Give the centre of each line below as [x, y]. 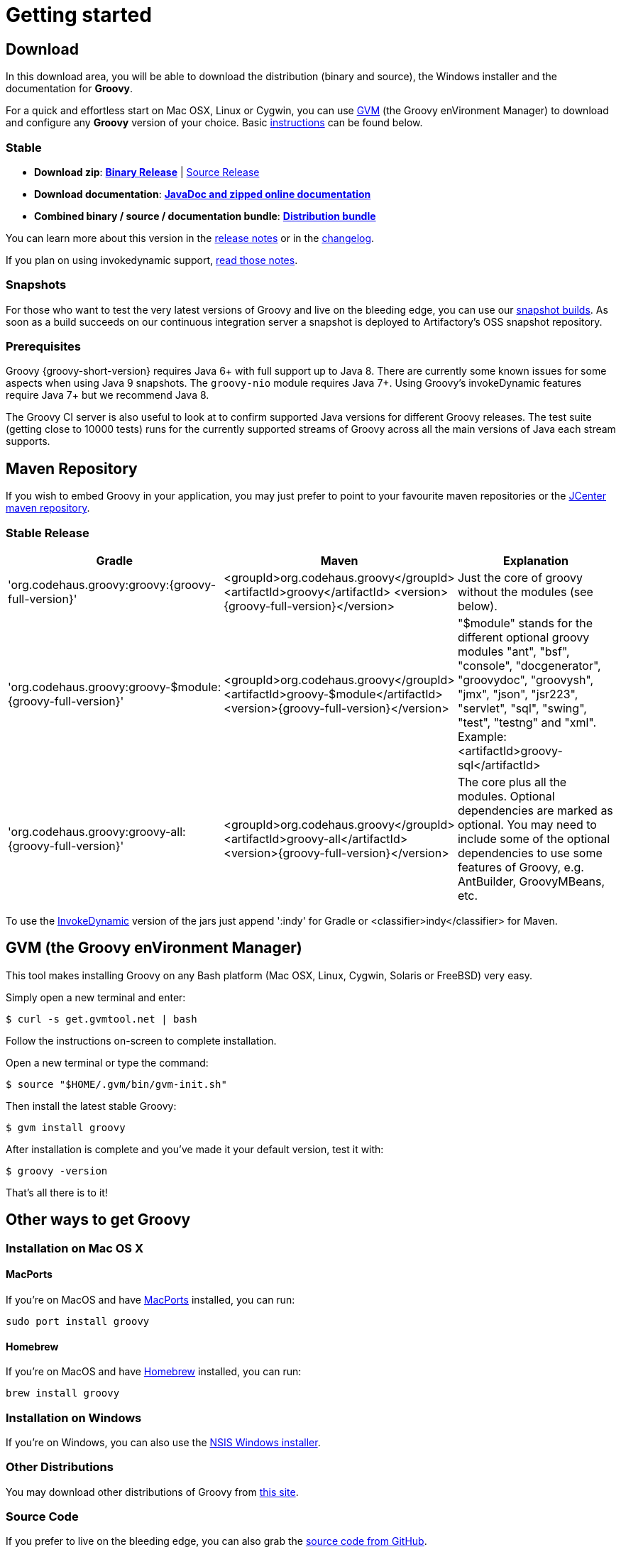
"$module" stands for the [525, 623]
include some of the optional [534, 839]
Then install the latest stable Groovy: [91, 1106]
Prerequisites [43, 347]
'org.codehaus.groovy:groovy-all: [97, 832]
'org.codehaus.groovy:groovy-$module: [115, 687]
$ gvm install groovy [66, 1127]
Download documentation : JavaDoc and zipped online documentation [203, 194]
